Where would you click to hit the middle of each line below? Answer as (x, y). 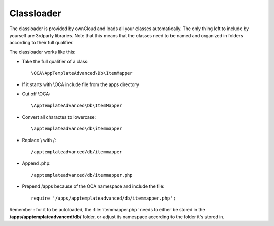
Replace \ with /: (39, 140)
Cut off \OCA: (36, 94)
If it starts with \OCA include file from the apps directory (80, 84)
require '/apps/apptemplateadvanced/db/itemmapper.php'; (104, 198)
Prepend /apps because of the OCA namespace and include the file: (93, 186)
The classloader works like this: (42, 52)
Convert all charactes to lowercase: (59, 117)
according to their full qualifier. (41, 43)
